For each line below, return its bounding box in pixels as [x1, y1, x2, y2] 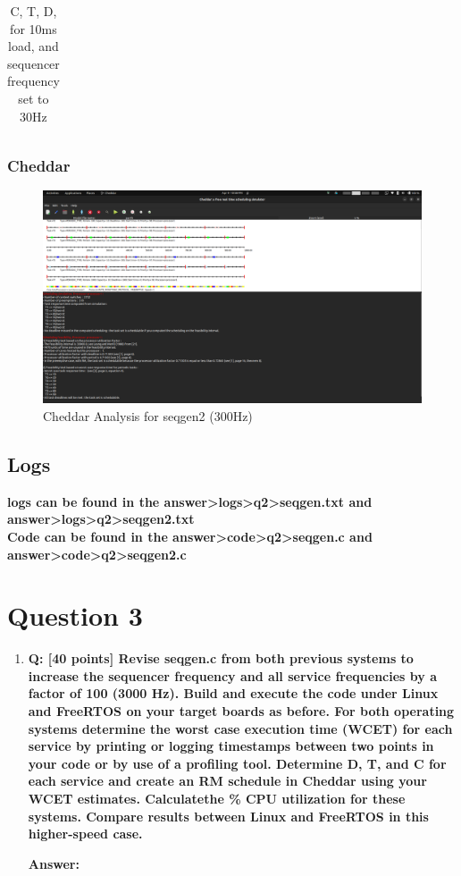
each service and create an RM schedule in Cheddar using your [28, 771, 427, 790]
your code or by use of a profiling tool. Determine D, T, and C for [28, 754, 447, 772]
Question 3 [7, 597, 143, 634]
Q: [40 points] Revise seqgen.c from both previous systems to [28, 649, 414, 668]
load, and [8, 37, 59, 55]
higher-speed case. [28, 824, 143, 843]
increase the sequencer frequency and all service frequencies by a [28, 666, 438, 685]
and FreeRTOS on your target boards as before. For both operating [28, 702, 455, 720]
